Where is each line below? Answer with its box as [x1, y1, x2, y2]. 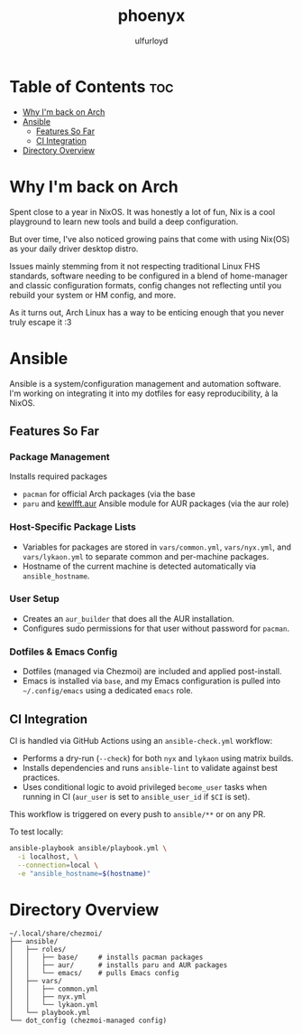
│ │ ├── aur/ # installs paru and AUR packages [9, 961, 228, 970]
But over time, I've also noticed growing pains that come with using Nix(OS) [9, 233, 290, 244]
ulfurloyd [134, 35, 169, 46]
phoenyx [117, 5, 186, 26]
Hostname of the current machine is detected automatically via [22, 560, 257, 571]
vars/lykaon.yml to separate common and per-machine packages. [22, 550, 270, 561]
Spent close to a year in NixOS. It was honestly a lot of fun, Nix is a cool [9, 206, 276, 217]
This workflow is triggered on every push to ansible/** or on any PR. [9, 808, 266, 819]
